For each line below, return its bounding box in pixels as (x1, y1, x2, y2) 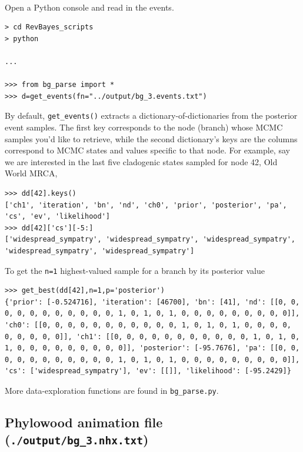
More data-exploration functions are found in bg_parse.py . (5, 384, 219, 396)
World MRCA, (5, 167, 58, 179)
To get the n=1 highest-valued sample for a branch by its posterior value (5, 264, 265, 276)
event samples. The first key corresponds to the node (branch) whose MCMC (5, 121, 283, 133)
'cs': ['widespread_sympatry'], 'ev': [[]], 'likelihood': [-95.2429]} (5, 367, 291, 376)
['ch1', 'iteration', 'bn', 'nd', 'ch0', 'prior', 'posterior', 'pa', (5, 200, 287, 209)
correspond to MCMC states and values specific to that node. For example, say (5, 144, 290, 156)
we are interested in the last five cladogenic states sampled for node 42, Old (5, 155, 278, 168)
